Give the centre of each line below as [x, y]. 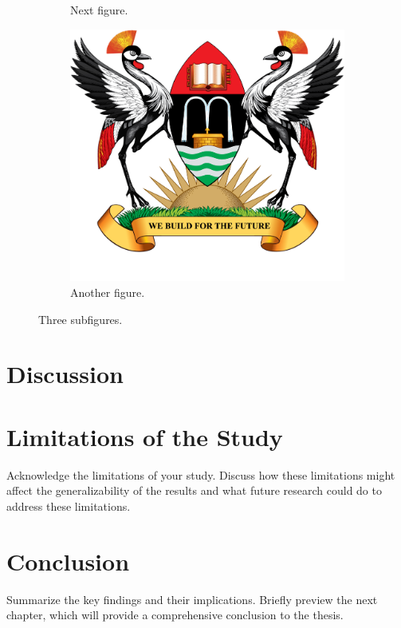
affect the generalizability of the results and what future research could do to [194, 490]
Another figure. [108, 292]
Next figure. [99, 10]
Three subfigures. [81, 319]
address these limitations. [69, 506]
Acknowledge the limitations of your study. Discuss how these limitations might [201, 474]
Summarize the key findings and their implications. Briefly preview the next [192, 599]
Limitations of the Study [145, 436]
